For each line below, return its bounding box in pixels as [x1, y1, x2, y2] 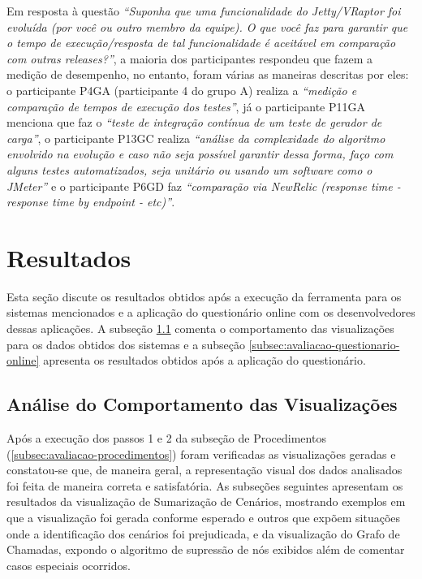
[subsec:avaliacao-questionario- [248, 335, 400, 352]
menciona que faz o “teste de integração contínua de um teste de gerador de [6, 114, 382, 131]
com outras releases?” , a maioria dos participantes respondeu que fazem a [6, 50, 372, 67]
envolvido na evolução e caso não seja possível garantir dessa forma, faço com [6, 145, 394, 162]
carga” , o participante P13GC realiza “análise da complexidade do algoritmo [6, 129, 385, 146]
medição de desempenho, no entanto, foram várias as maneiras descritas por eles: [6, 66, 409, 83]
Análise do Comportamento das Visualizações [6, 391, 398, 417]
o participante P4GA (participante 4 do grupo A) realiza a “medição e [6, 81, 357, 98]
